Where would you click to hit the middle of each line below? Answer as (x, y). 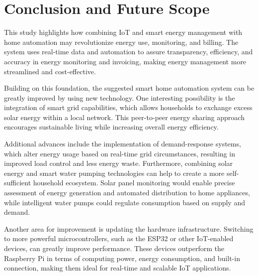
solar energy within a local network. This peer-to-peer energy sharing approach (124, 117)
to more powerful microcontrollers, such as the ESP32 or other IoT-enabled (119, 238)
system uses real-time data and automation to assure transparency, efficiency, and (129, 52)
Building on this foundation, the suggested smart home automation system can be (129, 88)
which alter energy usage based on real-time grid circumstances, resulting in (120, 153)
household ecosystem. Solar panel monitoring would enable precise (134, 183)
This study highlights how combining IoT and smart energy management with (123, 32)
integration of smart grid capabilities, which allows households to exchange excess (128, 107)
